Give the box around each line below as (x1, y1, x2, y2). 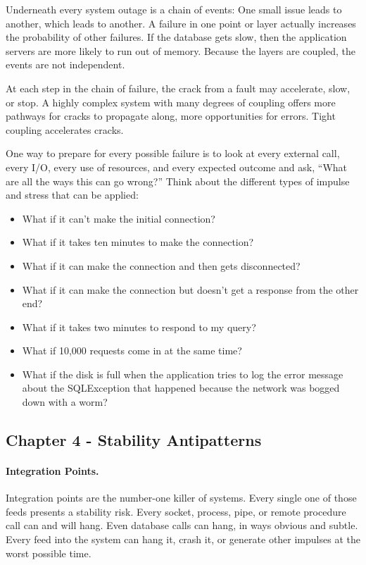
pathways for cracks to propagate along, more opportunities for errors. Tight (6, 108, 336, 123)
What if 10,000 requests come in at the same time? (22, 343, 242, 358)
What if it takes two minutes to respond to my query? (22, 319, 256, 334)
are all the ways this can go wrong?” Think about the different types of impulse (6, 173, 350, 188)
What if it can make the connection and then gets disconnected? (22, 258, 301, 273)
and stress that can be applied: (6, 187, 139, 202)
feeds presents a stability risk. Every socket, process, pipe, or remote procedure (6, 504, 346, 519)
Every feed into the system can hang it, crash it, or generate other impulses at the (6, 532, 360, 547)
